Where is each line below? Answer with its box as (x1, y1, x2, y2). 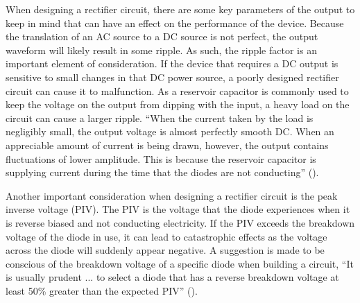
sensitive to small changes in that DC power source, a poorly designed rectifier (6, 69, 339, 84)
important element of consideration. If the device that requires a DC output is (6, 56, 338, 71)
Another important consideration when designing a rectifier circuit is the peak (6, 188, 338, 202)
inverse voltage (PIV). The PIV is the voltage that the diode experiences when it (6, 202, 350, 216)
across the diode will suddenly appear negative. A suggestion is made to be (6, 243, 325, 257)
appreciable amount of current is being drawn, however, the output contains (6, 137, 329, 152)
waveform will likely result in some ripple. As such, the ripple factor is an (6, 42, 317, 57)
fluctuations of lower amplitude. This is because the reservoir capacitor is (6, 151, 316, 166)
